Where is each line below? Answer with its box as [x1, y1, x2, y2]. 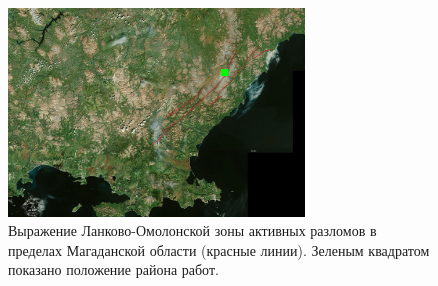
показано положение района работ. [8, 259, 219, 280]
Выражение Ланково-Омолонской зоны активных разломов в [8, 220, 377, 241]
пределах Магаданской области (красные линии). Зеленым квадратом [8, 239, 430, 260]
